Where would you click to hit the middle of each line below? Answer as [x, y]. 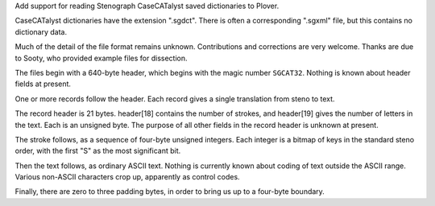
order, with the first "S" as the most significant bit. [98, 151]
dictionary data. [41, 31]
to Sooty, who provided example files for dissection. [101, 58]
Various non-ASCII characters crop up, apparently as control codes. [128, 177]
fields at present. [43, 84]
